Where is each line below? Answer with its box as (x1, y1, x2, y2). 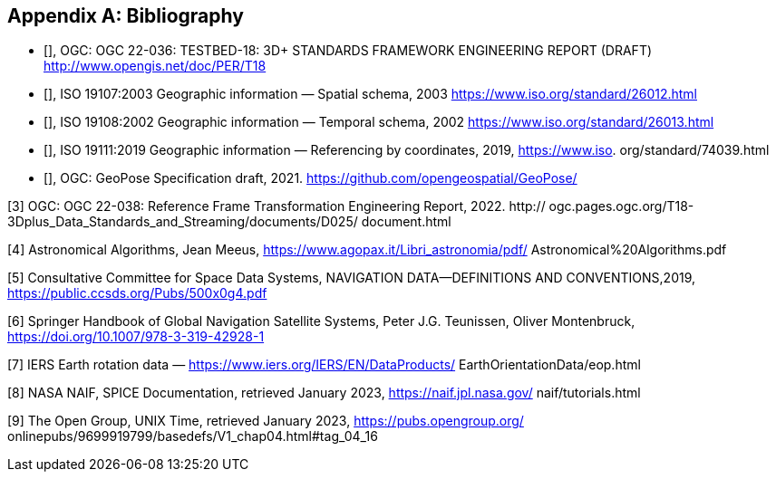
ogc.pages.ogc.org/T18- (548, 198, 694, 215)
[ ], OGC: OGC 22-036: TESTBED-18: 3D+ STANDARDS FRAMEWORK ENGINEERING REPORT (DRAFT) (44, 43, 653, 59)
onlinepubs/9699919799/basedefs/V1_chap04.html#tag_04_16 (7, 428, 378, 445)
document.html (361, 214, 451, 230)
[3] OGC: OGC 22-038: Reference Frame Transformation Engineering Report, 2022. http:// (7, 198, 546, 215)
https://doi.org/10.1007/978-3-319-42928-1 (7, 329, 265, 345)
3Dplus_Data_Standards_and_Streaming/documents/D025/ (7, 214, 358, 230)
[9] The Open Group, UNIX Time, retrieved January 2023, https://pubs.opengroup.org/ (7, 413, 524, 429)
